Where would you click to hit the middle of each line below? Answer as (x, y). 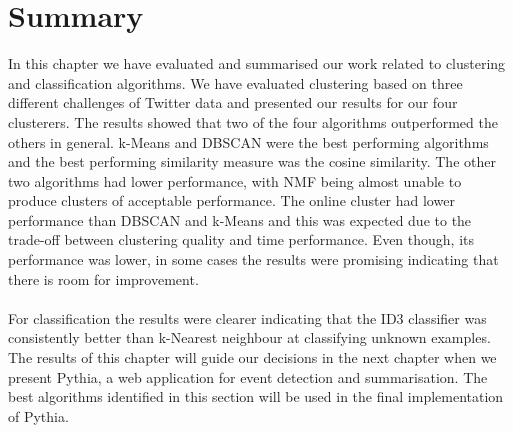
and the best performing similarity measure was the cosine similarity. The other (252, 161)
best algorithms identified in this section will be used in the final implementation (256, 396)
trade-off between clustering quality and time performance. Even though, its (241, 239)
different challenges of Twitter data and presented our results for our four (233, 102)
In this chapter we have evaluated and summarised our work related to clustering (257, 63)
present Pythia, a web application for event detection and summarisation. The (248, 376)
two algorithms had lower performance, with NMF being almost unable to (235, 180)
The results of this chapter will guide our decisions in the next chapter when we (252, 357)
